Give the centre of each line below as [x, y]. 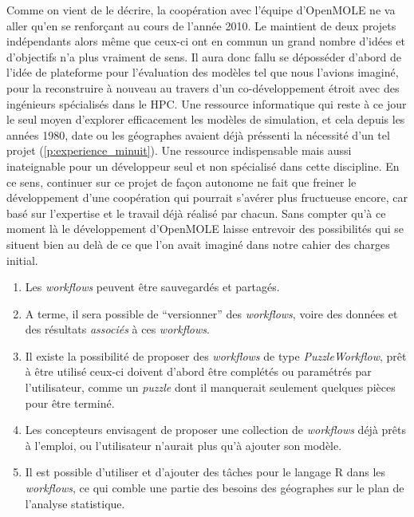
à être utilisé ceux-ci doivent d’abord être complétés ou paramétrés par [198, 371]
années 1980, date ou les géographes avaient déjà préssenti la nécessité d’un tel [198, 134]
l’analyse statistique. [75, 503]
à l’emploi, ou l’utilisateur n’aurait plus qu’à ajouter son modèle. [183, 445]
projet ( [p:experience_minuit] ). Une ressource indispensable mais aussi [179, 150]
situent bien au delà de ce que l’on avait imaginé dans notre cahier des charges [198, 244]
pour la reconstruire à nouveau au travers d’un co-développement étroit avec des [203, 87]
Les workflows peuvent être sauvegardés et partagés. [152, 287]
